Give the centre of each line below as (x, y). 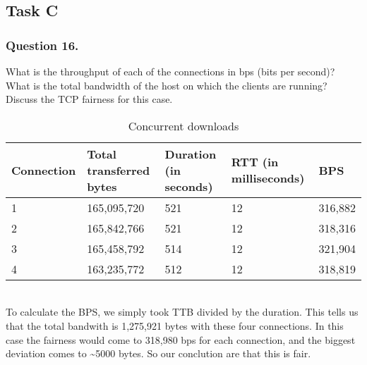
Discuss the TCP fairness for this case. (89, 99)
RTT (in (255, 162)
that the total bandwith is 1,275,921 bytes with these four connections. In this (175, 325)
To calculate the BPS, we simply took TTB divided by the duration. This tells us (182, 312)
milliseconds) (268, 178)
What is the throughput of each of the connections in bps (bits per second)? (170, 71)
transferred (119, 170)
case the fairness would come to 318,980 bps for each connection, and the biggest (181, 339)
